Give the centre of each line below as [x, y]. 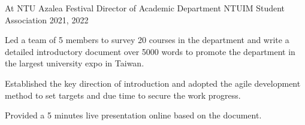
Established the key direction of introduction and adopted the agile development [153, 83]
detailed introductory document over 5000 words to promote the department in [150, 51]
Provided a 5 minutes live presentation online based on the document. [133, 115]
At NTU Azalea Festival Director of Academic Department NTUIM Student [145, 8]
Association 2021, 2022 [47, 19]
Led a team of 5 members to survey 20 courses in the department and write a [147, 40]
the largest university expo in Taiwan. [75, 63]
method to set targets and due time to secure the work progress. [123, 95]
